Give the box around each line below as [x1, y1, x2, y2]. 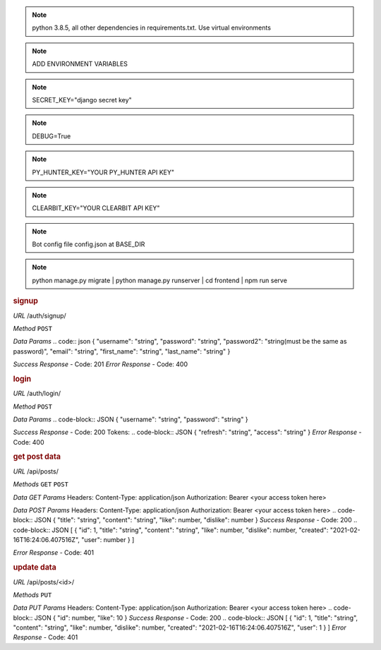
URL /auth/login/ [13, 389, 61, 398]
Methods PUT [13, 590, 52, 599]
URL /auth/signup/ [13, 311, 66, 320]
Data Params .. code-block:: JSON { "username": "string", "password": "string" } [13, 415, 248, 423]
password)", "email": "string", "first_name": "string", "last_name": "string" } [13, 347, 231, 356]
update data [13, 562, 56, 572]
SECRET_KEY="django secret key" [32, 95, 132, 104]
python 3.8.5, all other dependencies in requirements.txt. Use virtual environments [32, 23, 272, 32]
